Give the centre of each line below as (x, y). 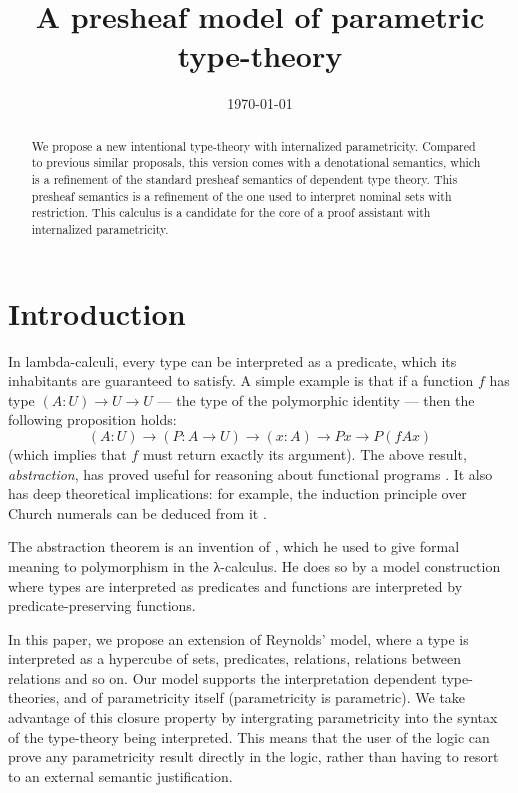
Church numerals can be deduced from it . (137, 512)
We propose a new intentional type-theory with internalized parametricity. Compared (253, 145)
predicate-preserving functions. (102, 605)
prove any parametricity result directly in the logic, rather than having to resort (253, 756)
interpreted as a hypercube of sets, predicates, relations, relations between (234, 658)
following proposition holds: (92, 419)
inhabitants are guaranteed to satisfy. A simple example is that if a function (241, 380)
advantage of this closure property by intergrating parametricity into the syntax (253, 717)
